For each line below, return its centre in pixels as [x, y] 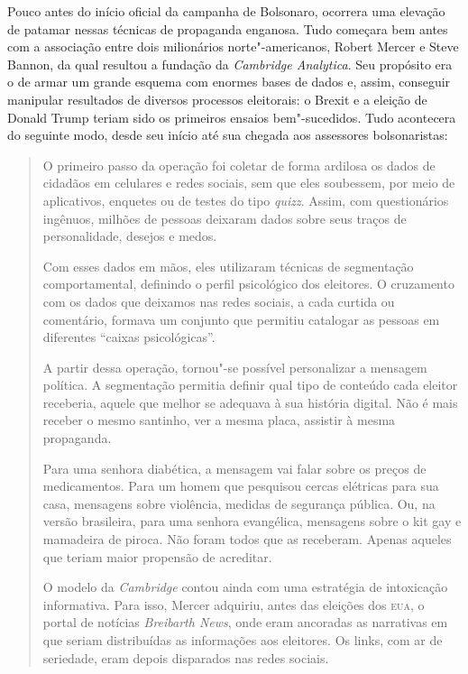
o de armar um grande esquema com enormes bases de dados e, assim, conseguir [229, 82]
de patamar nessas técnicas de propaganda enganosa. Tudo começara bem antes [228, 28]
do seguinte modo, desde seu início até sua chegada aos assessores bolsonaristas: [228, 135]
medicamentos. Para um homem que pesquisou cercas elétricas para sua [241, 486]
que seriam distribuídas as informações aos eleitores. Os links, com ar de [243, 640]
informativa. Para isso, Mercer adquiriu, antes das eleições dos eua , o [234, 604]
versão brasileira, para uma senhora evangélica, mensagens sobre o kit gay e [252, 521]
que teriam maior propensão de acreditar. [157, 556]
